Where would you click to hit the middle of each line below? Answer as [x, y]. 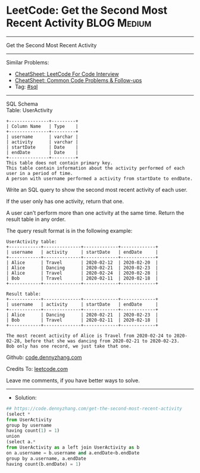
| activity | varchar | [42, 142]
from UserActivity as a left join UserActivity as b [73, 448]
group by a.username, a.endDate [46, 458]
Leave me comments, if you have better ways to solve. [73, 380]
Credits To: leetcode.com [37, 368]
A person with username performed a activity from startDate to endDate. [100, 179]
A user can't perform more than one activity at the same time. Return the [95, 213]
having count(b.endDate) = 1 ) [44, 464]
